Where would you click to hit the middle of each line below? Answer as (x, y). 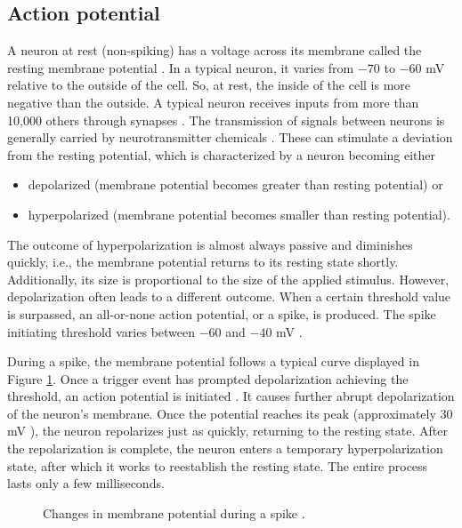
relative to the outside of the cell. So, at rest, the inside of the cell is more (209, 85)
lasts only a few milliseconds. (86, 483)
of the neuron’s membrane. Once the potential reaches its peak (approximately (222, 413)
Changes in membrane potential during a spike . (174, 512)
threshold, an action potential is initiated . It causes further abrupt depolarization (231, 396)
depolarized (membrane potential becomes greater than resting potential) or (235, 184)
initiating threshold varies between (101, 331)
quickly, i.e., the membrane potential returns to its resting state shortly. (203, 262)
